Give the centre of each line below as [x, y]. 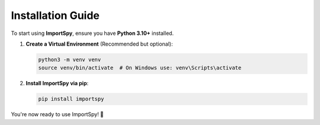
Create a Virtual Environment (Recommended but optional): [99, 44]
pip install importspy [71, 99]
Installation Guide [55, 15]
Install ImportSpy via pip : [57, 84]
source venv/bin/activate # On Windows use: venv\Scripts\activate [140, 68]
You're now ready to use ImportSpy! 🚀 [57, 114]
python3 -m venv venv [70, 60]
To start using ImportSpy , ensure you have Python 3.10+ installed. [92, 33]
